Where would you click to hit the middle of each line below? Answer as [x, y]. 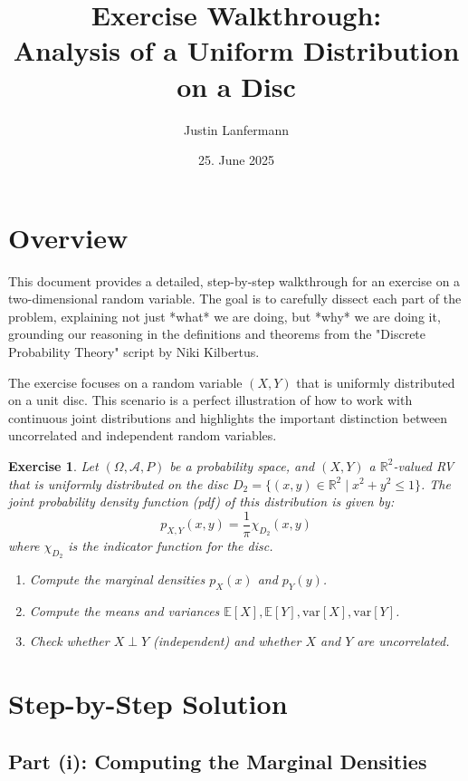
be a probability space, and [242, 465]
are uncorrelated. [403, 641]
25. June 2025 [236, 160]
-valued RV [424, 465]
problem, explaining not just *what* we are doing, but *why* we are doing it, [224, 316]
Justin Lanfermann [236, 129]
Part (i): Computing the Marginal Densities [218, 761]
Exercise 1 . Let [53, 465]
